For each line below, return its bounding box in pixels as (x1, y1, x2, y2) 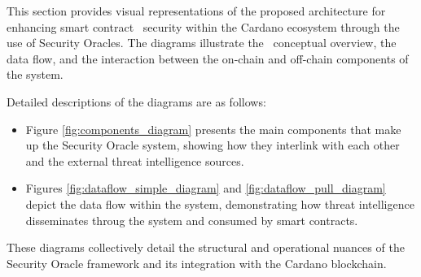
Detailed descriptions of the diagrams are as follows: (7, 93, 266, 110)
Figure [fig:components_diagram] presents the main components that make (25, 120, 401, 137)
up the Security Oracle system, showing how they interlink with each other (25, 136, 400, 154)
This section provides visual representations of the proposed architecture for (7, 2, 386, 19)
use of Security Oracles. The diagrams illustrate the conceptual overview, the (7, 34, 397, 51)
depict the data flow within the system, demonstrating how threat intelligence (25, 195, 414, 212)
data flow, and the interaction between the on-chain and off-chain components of (7, 50, 409, 67)
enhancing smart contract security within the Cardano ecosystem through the (7, 18, 400, 35)
